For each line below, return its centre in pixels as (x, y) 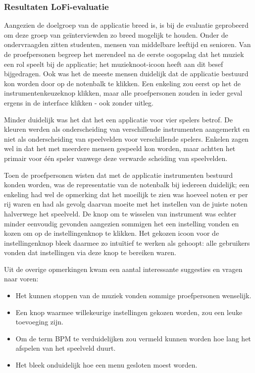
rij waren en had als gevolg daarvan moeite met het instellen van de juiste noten (126, 204)
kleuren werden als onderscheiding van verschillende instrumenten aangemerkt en (127, 129)
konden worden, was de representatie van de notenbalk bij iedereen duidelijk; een (127, 185)
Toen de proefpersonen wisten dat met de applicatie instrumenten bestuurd (119, 175)
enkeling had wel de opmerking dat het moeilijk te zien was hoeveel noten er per (126, 194)
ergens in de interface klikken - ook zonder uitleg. (79, 102)
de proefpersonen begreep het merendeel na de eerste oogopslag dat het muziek (124, 54)
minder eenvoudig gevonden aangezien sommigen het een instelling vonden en (122, 223)
